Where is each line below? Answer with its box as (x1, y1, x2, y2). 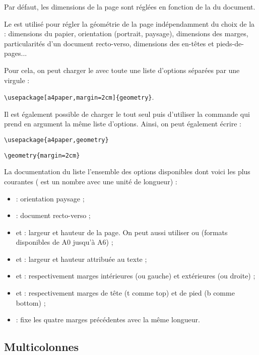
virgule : (4, 75, 30, 85)
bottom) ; (16, 297, 46, 308)
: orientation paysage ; (16, 193, 85, 203)
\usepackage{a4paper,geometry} (4, 136, 109, 144)
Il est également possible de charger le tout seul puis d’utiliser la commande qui (4, 108, 250, 119)
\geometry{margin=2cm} (4, 152, 80, 159)
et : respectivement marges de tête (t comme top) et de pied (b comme (16, 288, 235, 298)
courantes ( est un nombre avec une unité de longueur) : (4, 176, 177, 186)
